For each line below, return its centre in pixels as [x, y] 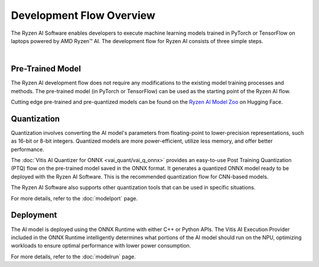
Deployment [34, 215]
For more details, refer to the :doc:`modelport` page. [74, 198]
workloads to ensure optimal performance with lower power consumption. [101, 246]
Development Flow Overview [83, 15]
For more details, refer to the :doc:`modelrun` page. [73, 256]
